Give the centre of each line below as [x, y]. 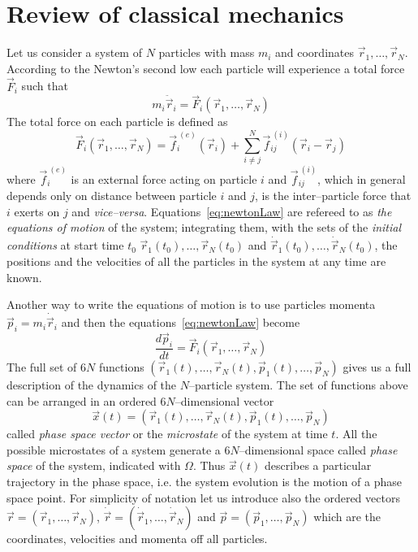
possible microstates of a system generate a [114, 449]
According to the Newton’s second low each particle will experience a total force [206, 68]
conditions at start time [65, 245]
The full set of [42, 367]
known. [24, 277]
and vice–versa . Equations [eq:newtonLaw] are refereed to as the [232, 211]
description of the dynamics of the [92, 385]
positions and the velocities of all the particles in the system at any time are [196, 261]
